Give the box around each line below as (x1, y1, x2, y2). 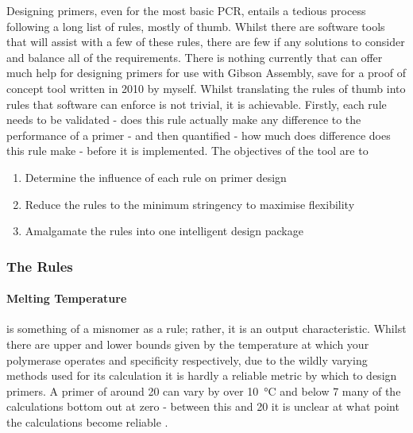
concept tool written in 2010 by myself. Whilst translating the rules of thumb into (6, 79, 406, 96)
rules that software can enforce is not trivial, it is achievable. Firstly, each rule (6, 95, 387, 112)
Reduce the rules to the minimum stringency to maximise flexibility (25, 195, 355, 212)
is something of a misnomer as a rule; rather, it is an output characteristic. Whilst (6, 320, 407, 337)
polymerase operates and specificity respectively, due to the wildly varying (6, 351, 368, 368)
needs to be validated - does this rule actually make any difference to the (6, 111, 361, 128)
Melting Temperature (6, 290, 127, 307)
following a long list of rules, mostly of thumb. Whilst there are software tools (6, 17, 385, 34)
